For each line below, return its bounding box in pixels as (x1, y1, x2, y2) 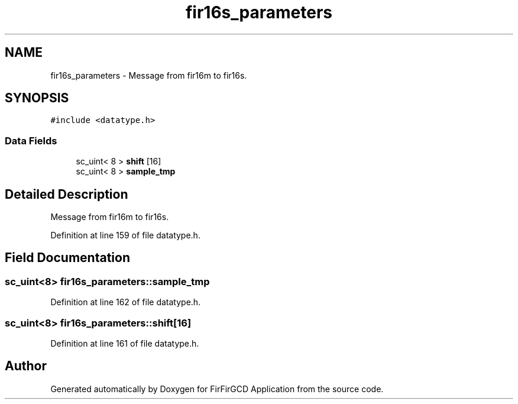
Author (5, 358, 47, 374)
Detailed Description (5, 186, 128, 202)
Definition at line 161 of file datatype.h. (50, 338, 199, 348)
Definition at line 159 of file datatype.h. (50, 230, 200, 241)
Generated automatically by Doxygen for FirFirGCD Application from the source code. (50, 383, 384, 394)
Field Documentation (5, 250, 130, 266)
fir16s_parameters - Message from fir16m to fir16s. (50, 70, 247, 80)
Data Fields (5, 134, 57, 147)
